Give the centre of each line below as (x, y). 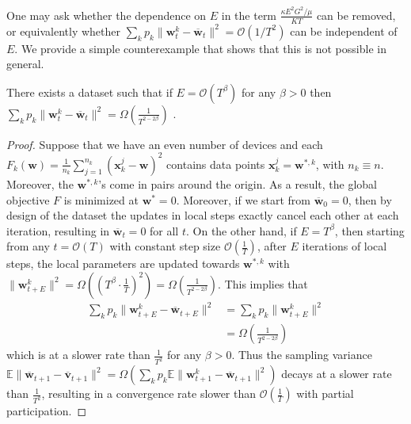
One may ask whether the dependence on (107, 15)
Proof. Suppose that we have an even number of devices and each (165, 144)
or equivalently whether (63, 31)
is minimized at (101, 199)
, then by (370, 199)
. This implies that (263, 283)
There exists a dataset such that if (89, 92)
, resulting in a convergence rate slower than (149, 393)
